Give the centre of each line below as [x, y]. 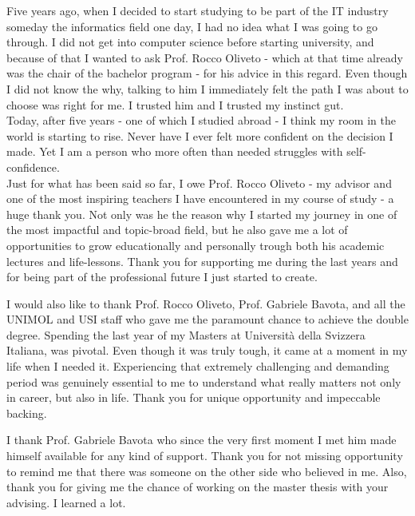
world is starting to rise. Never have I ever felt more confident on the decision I [200, 135]
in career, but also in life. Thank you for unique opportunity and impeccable [194, 397]
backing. [27, 413]
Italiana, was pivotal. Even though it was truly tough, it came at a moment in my [207, 350]
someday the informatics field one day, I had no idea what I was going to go [192, 26]
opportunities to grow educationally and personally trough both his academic [196, 245]
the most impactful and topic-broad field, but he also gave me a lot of [177, 230]
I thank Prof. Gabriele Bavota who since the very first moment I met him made [202, 440]
